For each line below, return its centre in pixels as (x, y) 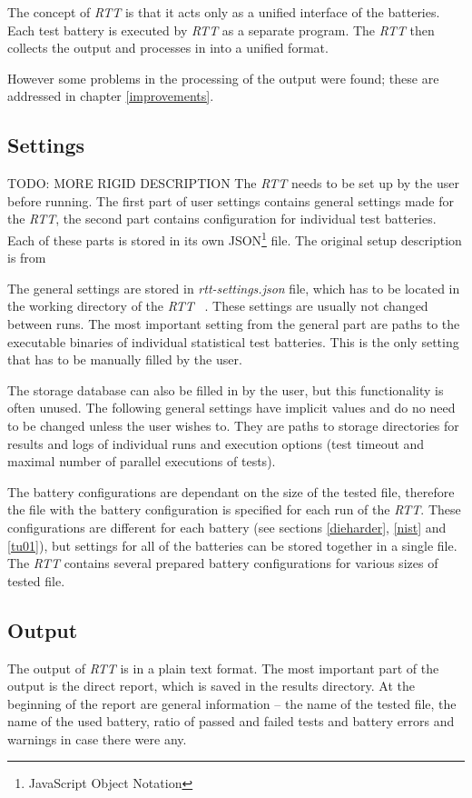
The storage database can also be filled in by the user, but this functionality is (226, 389)
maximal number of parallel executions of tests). (142, 461)
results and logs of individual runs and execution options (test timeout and (216, 443)
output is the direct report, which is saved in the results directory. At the (211, 686)
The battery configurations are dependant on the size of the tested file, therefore (231, 491)
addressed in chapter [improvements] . (111, 96)
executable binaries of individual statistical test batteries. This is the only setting (233, 341)
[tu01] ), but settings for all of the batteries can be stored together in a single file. (232, 545)
